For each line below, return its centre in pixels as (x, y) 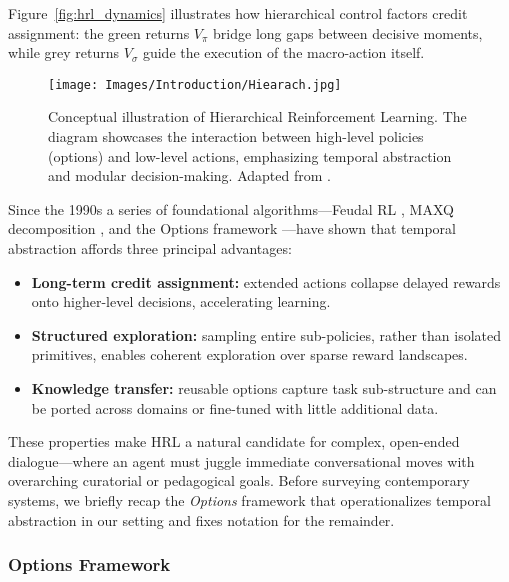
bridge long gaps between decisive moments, (348, 32)
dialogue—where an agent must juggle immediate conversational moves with (241, 460)
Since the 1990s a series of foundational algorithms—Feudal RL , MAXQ (231, 208)
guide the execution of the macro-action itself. (283, 52)
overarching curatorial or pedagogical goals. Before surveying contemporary (239, 480)
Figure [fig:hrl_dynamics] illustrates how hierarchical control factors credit (238, 13)
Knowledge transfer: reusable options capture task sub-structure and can (264, 387)
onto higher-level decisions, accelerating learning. (181, 301)
